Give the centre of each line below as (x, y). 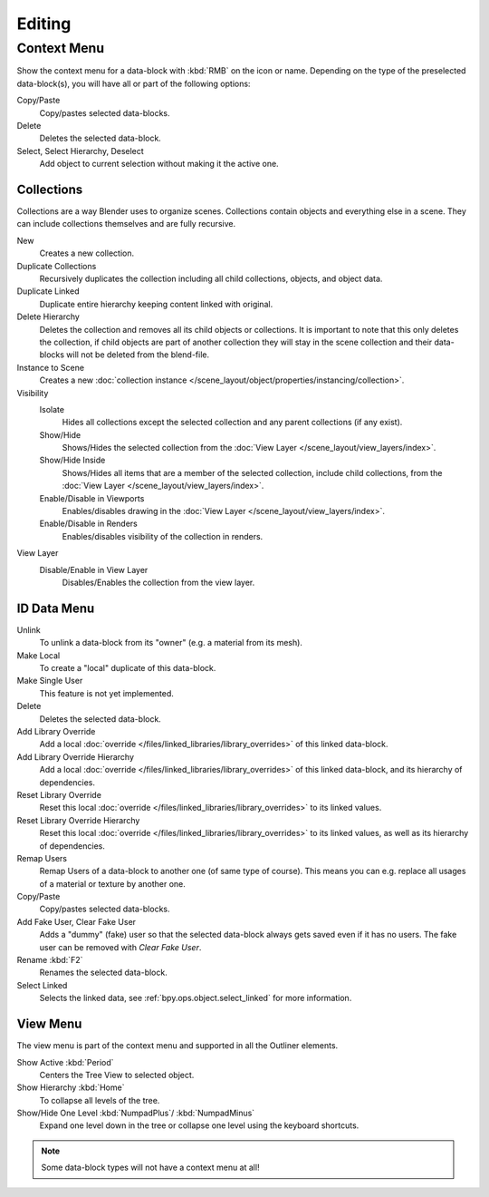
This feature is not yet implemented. (106, 693)
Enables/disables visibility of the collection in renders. (163, 536)
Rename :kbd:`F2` (50, 960)
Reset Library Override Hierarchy (78, 820)
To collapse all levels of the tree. (100, 1100)
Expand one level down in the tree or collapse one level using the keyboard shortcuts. (199, 1125)
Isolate (52, 409)
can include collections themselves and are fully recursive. (126, 224)
